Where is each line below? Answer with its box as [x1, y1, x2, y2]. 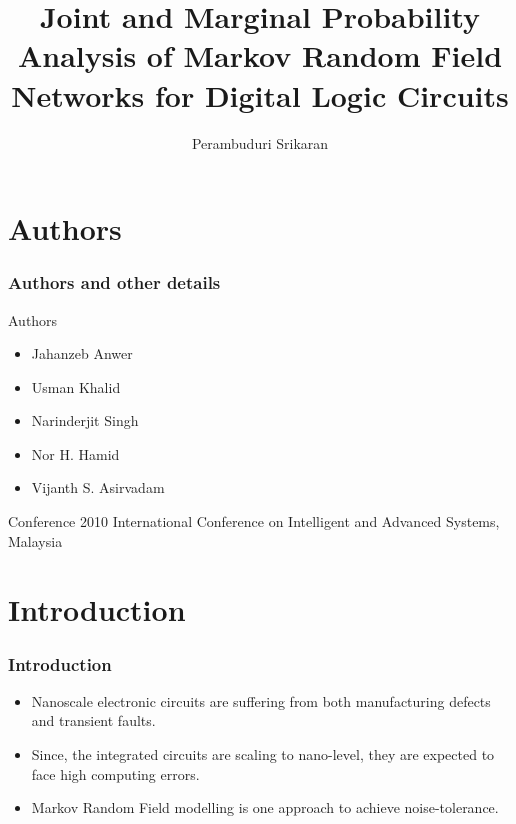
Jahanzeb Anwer [31, 343, 133, 364]
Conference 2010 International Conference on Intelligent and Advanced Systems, [8, 511, 500, 532]
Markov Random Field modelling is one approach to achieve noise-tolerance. [31, 797, 499, 818]
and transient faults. [31, 710, 156, 731]
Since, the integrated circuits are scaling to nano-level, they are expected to [31, 744, 495, 765]
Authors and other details [8, 270, 221, 295]
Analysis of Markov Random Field [17, 35, 503, 76]
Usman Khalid [31, 376, 121, 397]
